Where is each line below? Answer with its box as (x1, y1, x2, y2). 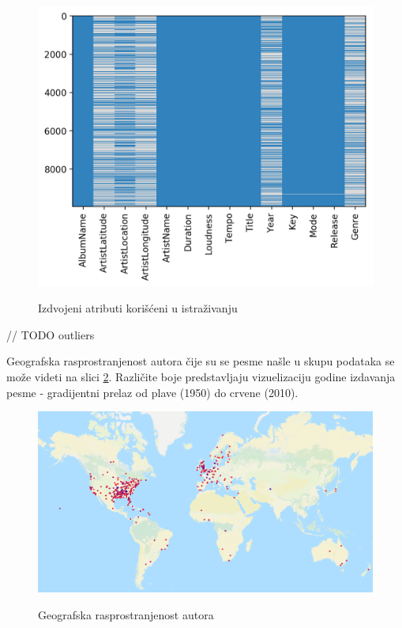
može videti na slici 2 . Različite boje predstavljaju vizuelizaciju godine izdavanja (6, 368, 396, 384)
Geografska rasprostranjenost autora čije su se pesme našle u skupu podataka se (6, 353, 395, 369)
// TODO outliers (6, 326, 95, 342)
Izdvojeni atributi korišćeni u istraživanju (38, 300, 238, 316)
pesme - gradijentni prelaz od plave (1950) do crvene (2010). (6, 384, 299, 400)
